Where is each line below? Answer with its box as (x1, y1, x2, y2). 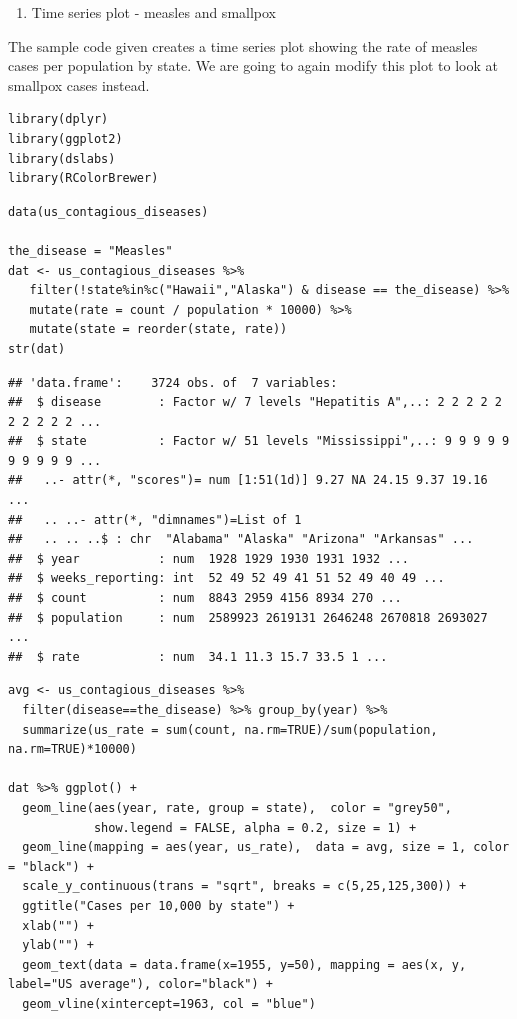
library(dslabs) (8, 151, 116, 166)
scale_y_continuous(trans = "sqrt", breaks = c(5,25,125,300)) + (22, 879, 467, 894)
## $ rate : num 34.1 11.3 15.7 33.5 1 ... (8, 649, 388, 664)
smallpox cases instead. (8, 74, 150, 95)
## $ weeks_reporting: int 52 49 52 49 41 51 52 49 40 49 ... (8, 571, 445, 586)
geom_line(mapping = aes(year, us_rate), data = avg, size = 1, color (22, 840, 510, 855)
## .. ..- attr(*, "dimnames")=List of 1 (8, 512, 302, 527)
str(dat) (8, 341, 66, 356)
